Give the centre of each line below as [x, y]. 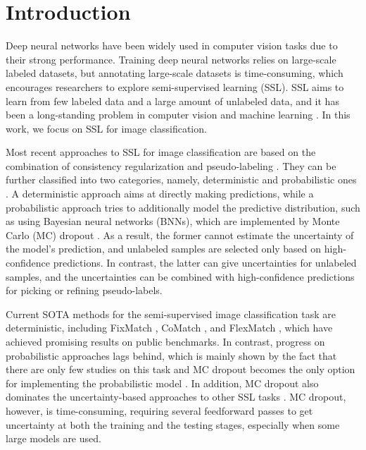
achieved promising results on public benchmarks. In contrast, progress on [165, 341]
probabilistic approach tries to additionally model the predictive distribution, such [183, 207]
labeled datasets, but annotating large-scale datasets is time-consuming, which [175, 73]
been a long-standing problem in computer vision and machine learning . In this [178, 115]
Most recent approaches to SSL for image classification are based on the [161, 152]
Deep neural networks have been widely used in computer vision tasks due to [172, 45]
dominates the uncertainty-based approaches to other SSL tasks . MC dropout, [176, 397]
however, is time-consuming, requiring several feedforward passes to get [159, 410]
